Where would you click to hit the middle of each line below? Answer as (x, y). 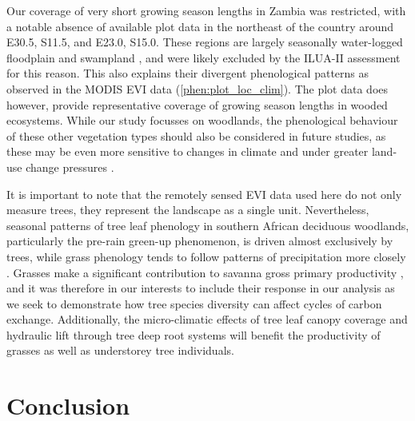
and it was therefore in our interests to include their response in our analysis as (201, 288)
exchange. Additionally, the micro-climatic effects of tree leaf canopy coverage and (207, 319)
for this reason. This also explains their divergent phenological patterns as (188, 73)
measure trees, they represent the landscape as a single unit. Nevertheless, (188, 210)
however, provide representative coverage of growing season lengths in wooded (197, 104)
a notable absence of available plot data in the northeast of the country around (200, 26)
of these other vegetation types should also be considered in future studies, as (196, 135)
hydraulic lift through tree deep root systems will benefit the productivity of (194, 334)
